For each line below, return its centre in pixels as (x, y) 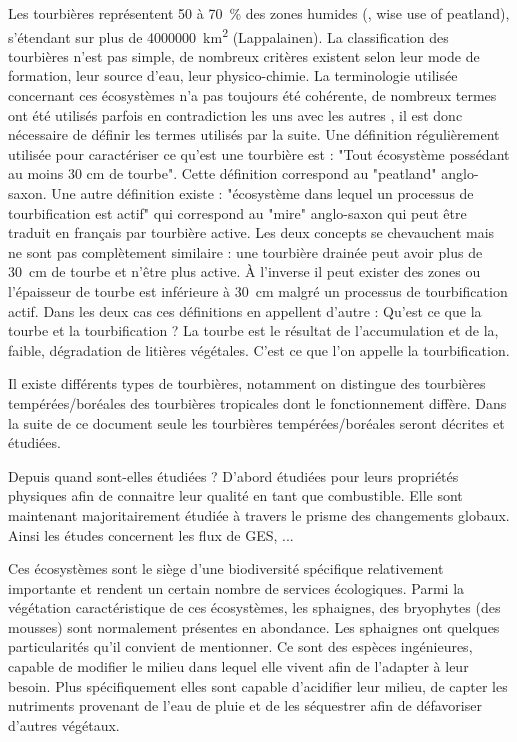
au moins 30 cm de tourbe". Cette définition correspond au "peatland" (222, 173)
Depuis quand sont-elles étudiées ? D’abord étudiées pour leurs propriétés (233, 475)
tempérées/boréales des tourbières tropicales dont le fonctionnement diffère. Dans (257, 402)
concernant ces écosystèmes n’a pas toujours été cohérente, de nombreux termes (252, 95)
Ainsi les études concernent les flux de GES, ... (151, 534)
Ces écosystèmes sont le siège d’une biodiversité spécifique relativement (226, 568)
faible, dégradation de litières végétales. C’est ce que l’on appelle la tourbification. (259, 349)
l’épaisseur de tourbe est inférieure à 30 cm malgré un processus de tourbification (258, 290)
